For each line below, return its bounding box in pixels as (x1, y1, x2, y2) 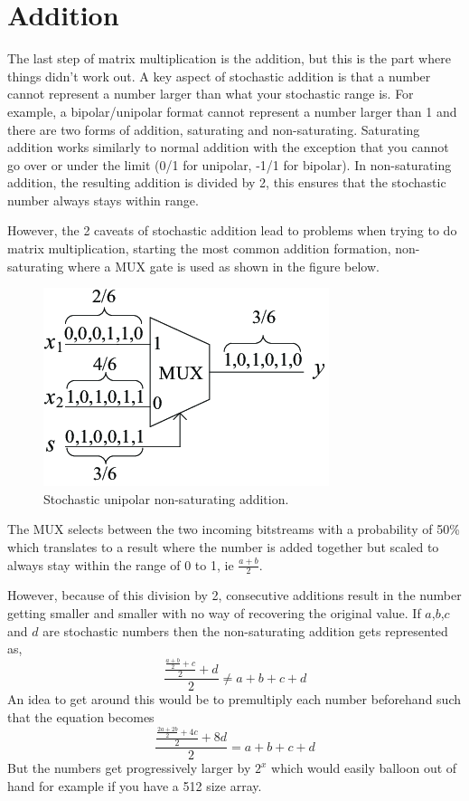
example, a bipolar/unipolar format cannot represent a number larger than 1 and (7, 101, 457, 120)
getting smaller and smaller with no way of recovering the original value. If (7, 604, 421, 623)
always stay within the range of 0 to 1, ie (7, 555, 234, 574)
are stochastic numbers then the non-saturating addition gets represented (42, 621, 448, 640)
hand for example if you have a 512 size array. (7, 776, 262, 795)
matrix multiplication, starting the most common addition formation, (7, 239, 391, 258)
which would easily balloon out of (271, 758, 457, 777)
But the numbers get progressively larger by (7, 758, 251, 777)
